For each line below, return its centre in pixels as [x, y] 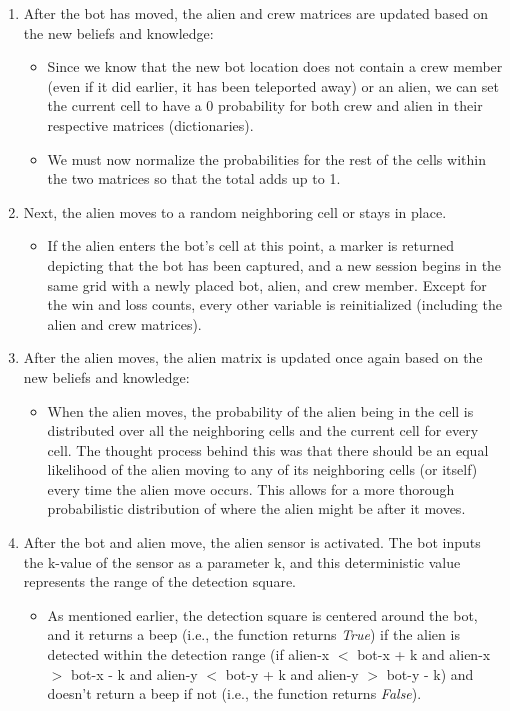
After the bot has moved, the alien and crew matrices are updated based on [256, 13]
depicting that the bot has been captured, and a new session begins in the [274, 264]
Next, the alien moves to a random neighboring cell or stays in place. [235, 211]
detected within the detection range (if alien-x [188, 654]
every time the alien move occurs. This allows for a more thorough [251, 488]
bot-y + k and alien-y [292, 673]
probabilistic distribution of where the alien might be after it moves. [256, 508]
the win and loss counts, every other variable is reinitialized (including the [274, 304]
